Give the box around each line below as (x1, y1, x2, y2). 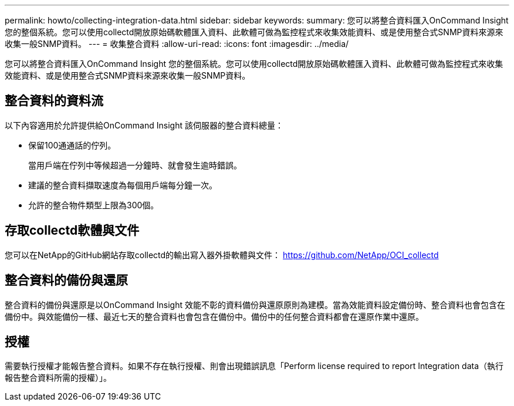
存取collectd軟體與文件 (5, 223, 140, 238)
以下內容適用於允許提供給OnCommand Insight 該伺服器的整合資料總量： (5, 120, 283, 130)
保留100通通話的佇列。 (28, 140, 116, 150)
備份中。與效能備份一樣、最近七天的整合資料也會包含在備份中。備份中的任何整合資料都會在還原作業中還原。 (5, 311, 424, 322)
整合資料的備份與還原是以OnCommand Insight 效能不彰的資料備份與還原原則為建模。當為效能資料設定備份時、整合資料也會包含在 (5, 299, 505, 310)
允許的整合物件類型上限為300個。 (28, 199, 159, 210)
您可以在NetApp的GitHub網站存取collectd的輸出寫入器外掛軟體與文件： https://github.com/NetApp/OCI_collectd (5, 249, 439, 260)
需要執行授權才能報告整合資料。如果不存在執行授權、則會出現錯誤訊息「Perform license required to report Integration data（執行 (5, 361, 504, 371)
